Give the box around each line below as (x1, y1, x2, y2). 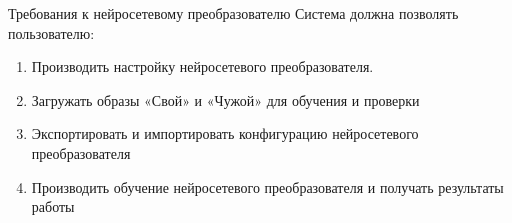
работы (31, 196, 75, 217)
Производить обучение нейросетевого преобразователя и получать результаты (31, 176, 504, 197)
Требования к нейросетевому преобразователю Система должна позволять (8, 3, 459, 23)
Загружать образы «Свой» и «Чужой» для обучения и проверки (31, 89, 420, 110)
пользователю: (8, 22, 95, 43)
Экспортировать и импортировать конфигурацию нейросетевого (31, 123, 419, 144)
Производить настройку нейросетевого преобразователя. (31, 56, 374, 77)
